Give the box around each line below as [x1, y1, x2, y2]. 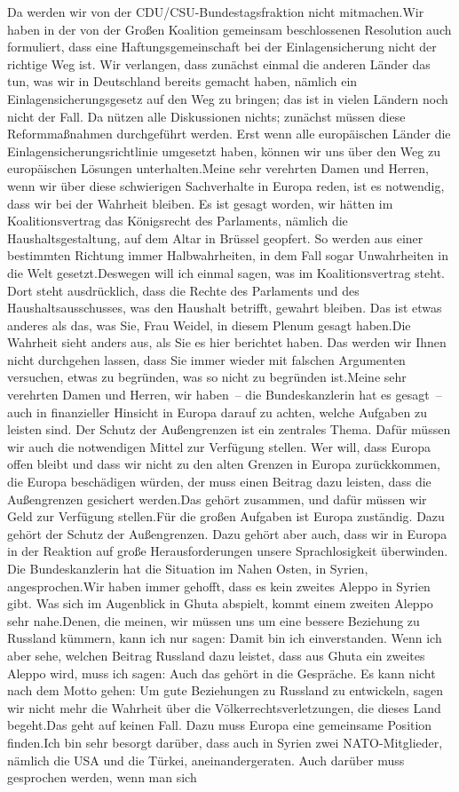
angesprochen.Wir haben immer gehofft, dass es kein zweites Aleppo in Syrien [7, 576, 431, 595]
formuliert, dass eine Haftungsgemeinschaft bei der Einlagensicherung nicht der [7, 37, 437, 56]
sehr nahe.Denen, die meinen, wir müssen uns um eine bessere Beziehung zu [7, 611, 420, 630]
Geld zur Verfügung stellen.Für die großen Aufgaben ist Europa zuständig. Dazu [7, 507, 445, 526]
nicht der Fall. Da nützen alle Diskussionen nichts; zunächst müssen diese [7, 107, 406, 125]
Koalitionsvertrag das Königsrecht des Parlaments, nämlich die [7, 211, 348, 230]
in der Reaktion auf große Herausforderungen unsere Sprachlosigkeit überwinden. [7, 542, 448, 560]
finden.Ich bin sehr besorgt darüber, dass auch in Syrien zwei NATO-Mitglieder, [7, 733, 443, 751]
